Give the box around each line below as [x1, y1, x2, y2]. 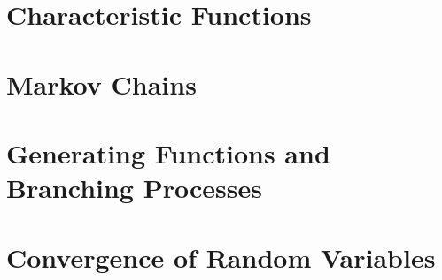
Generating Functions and [6, 134, 330, 170]
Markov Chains [6, 65, 197, 102]
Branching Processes [6, 170, 262, 206]
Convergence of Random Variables [6, 238, 436, 275]
